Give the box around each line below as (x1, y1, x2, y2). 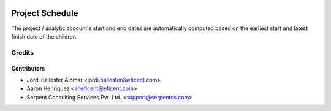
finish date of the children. (11, 33, 78, 40)
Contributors (11, 65, 45, 72)
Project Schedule (11, 8, 78, 18)
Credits (11, 48, 34, 56)
